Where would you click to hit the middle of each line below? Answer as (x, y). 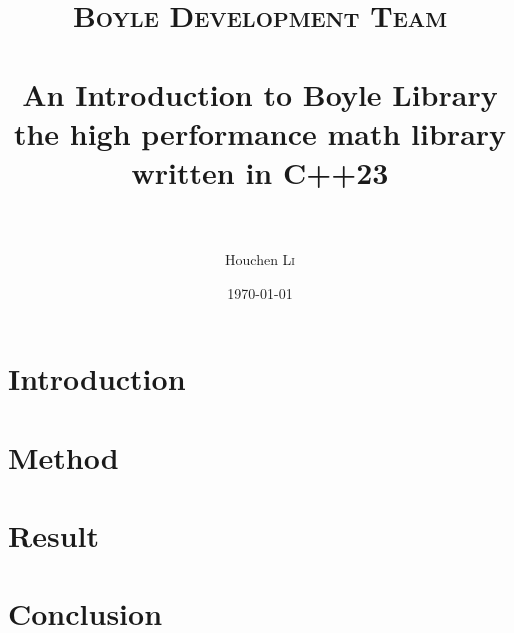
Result (53, 535)
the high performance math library (260, 132)
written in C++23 (260, 171)
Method (63, 456)
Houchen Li (260, 259)
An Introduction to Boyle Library (260, 93)
